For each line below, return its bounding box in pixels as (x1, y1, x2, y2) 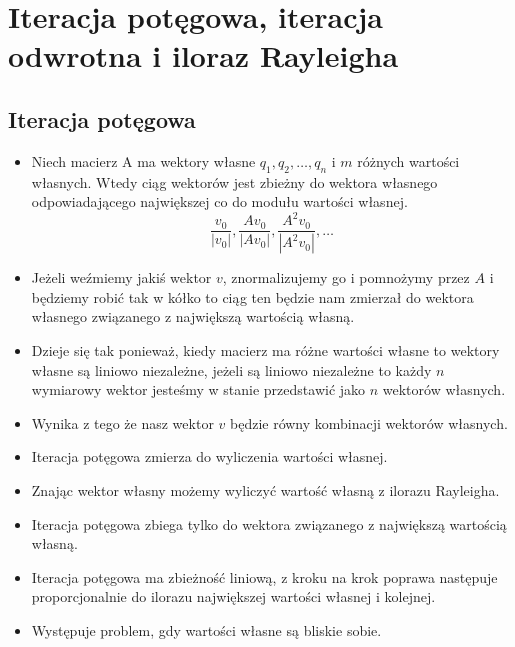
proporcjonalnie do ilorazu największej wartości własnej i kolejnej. (31, 586, 436, 607)
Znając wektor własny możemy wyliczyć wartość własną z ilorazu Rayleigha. (31, 479, 500, 500)
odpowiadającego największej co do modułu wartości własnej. (31, 191, 408, 212)
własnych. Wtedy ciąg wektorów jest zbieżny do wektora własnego (31, 171, 438, 192)
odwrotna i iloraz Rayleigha (8, 35, 399, 76)
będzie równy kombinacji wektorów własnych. (230, 412, 508, 433)
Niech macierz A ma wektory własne (31, 150, 256, 171)
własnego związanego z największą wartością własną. (31, 306, 355, 327)
